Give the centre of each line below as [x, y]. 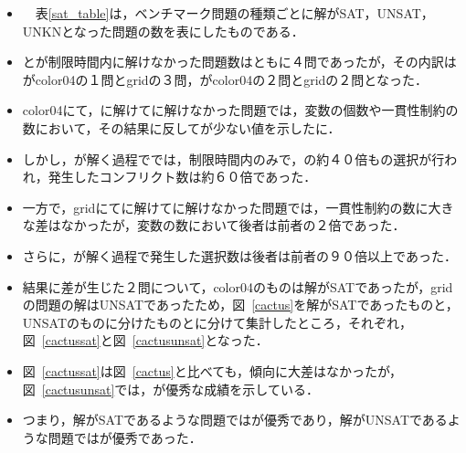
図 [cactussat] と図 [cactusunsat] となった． [145, 340]
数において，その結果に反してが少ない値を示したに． [181, 127]
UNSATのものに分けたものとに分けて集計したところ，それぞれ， [217, 322]
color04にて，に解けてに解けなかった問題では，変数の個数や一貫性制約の [240, 110]
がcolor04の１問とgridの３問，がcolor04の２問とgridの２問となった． [225, 79]
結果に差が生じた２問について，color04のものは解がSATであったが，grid [238, 286]
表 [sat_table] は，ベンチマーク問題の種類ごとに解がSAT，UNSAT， [234, 13]
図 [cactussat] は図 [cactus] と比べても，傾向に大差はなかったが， [212, 370]
